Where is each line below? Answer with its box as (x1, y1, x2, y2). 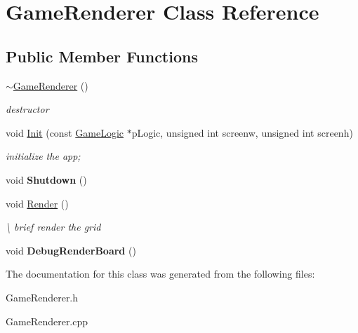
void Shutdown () (6, 172, 87, 186)
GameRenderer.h (6, 290, 79, 304)
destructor (6, 102, 49, 116)
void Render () (6, 196, 69, 210)
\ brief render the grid (6, 219, 101, 234)
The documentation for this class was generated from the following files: (6, 266, 315, 281)
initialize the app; (6, 149, 81, 163)
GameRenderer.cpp (6, 313, 88, 328)
